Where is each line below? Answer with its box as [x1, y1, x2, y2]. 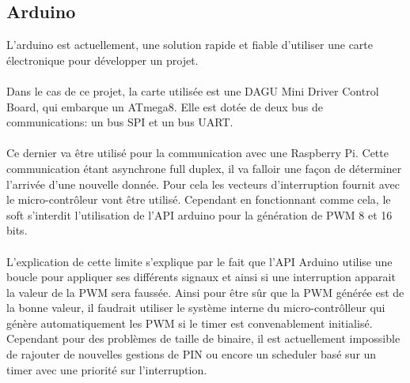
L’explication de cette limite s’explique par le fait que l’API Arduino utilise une [6, 253, 393, 269]
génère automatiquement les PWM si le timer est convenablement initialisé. [6, 314, 373, 331]
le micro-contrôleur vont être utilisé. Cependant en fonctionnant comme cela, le [6, 191, 391, 208]
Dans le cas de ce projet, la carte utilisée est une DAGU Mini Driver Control [6, 82, 379, 99]
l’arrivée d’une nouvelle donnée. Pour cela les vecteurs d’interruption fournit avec [6, 175, 400, 192]
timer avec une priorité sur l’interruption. [6, 361, 207, 377]
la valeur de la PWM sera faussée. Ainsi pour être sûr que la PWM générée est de [6, 283, 404, 300]
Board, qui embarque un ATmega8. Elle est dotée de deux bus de [6, 98, 323, 115]
